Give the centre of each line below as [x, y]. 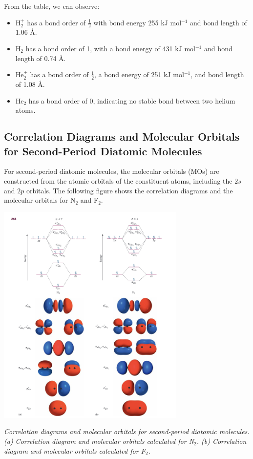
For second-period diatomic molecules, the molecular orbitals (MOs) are [112, 171]
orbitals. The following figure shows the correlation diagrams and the [129, 190]
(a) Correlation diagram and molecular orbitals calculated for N [99, 441]
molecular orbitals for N [40, 200]
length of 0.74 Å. [41, 58]
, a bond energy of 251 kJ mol [139, 74]
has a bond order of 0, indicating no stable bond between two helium [132, 100]
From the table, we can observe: [52, 6]
